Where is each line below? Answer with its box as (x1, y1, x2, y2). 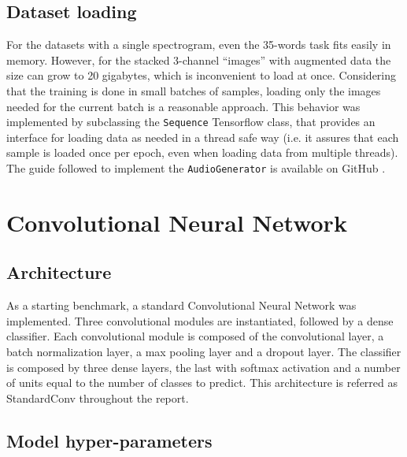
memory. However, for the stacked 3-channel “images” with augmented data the (6, 51, 391, 68)
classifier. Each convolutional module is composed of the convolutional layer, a (6, 328, 384, 344)
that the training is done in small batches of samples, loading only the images (6, 82, 381, 98)
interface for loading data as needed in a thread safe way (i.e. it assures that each (6, 128, 399, 145)
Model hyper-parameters (6, 428, 213, 452)
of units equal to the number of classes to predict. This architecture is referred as (6, 374, 398, 391)
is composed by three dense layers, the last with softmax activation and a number (6, 359, 401, 375)
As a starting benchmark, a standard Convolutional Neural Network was (6, 297, 357, 314)
